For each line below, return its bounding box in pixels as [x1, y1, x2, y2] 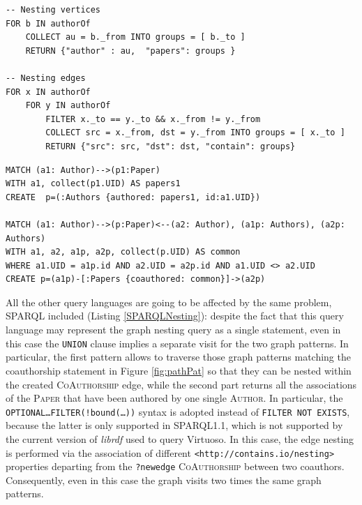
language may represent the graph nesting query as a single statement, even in [6, 322, 341, 337]
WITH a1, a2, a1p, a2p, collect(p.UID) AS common [6, 247, 241, 257]
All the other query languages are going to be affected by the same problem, [6, 294, 332, 309]
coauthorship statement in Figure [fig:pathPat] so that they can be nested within [6, 363, 352, 377]
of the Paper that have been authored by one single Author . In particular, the [6, 391, 343, 405]
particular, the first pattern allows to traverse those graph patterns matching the [6, 349, 351, 364]
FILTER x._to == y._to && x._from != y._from [45, 114, 261, 124]
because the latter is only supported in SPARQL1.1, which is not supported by [6, 418, 343, 432]
